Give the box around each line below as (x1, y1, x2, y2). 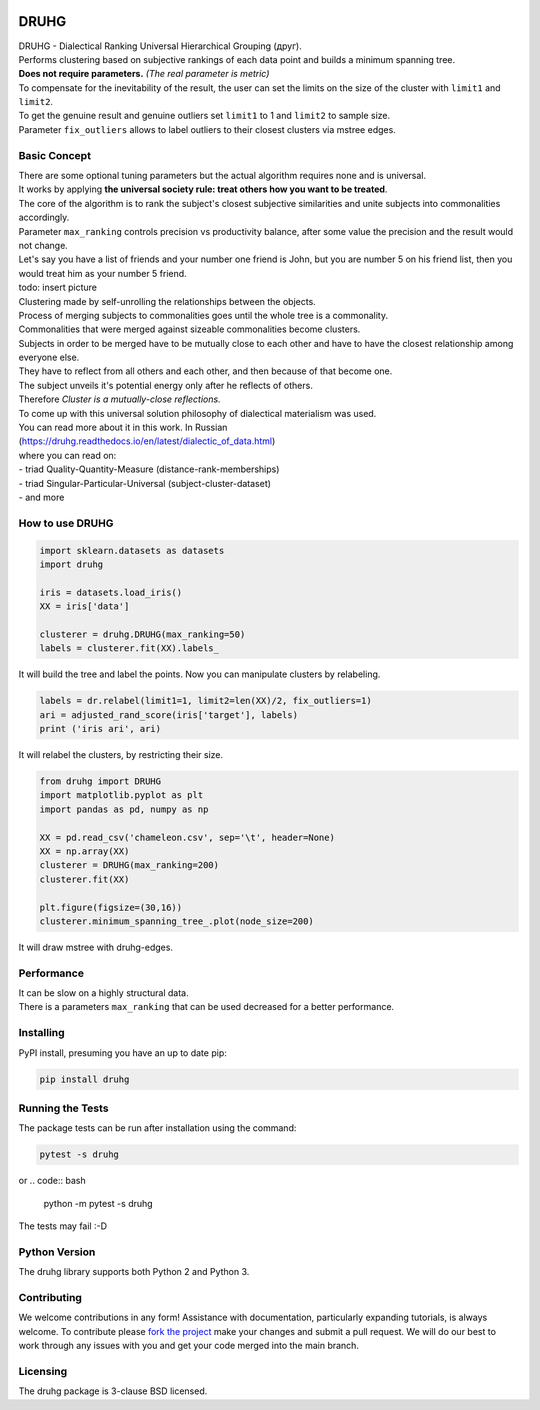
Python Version (18, 1245, 96, 1259)
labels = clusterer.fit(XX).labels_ (39, 643, 220, 654)
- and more (18, 491, 65, 503)
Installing (18, 1026, 65, 1040)
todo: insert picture (18, 281, 98, 294)
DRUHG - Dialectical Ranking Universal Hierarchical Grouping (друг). (18, 40, 302, 52)
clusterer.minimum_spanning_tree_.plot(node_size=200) (39, 915, 314, 927)
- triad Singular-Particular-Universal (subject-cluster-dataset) (18, 477, 272, 489)
